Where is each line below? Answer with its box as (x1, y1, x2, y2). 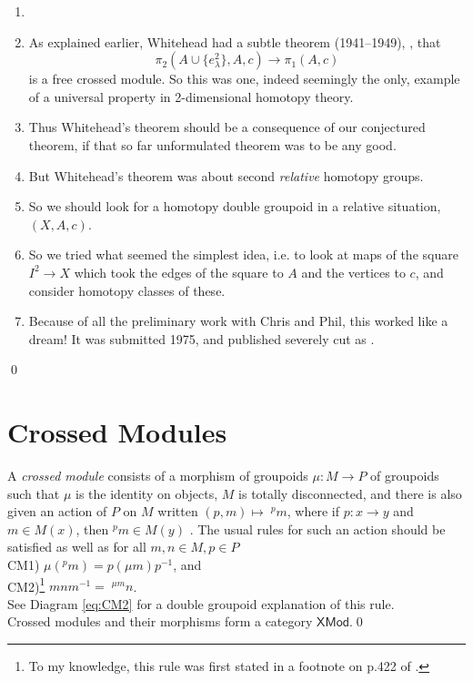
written (157, 502, 198, 521)
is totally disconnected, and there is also (238, 483, 462, 503)
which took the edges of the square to (74, 262, 284, 281)
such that (7, 483, 60, 503)
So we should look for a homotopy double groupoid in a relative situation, (28, 197, 441, 216)
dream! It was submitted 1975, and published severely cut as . (28, 329, 375, 348)
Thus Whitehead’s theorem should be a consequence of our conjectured (28, 117, 426, 137)
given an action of (7, 502, 107, 521)
